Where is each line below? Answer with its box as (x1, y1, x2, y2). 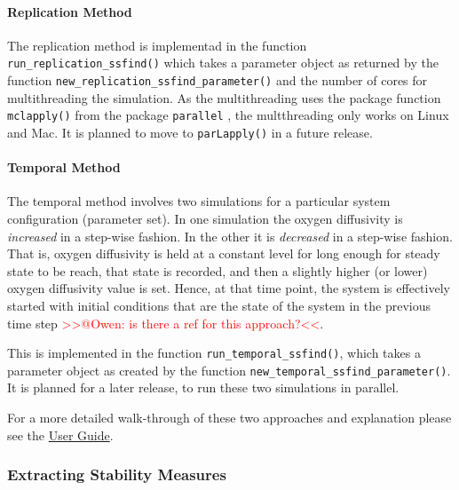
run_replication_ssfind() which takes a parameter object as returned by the (7, 53, 439, 72)
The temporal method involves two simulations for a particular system (7, 192, 391, 210)
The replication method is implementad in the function (7, 36, 307, 54)
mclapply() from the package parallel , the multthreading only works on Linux (7, 106, 449, 124)
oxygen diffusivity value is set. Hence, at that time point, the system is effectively (7, 279, 450, 297)
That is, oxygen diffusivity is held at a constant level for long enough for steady (7, 244, 440, 263)
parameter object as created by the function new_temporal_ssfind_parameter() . (7, 360, 451, 379)
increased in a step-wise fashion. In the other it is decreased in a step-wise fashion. (7, 226, 453, 245)
